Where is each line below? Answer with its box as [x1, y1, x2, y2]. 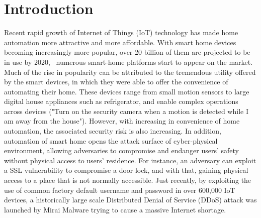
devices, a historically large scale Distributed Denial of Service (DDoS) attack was [4, 194, 257, 205]
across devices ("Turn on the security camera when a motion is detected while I [4, 105, 248, 116]
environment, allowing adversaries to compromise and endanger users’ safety [4, 145, 239, 156]
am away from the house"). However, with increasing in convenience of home [4, 116, 240, 126]
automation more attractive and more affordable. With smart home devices [4, 37, 236, 47]
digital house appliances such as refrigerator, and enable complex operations [4, 96, 238, 106]
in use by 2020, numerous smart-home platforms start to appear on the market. [4, 56, 253, 67]
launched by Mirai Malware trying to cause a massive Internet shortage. [4, 204, 226, 214]
